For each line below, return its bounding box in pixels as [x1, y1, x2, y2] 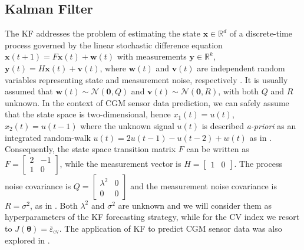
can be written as [186, 143, 249, 155]
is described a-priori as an [201, 119, 296, 131]
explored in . [5, 233, 50, 246]
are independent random [197, 61, 285, 74]
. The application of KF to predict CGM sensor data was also [59, 222, 282, 234]
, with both [218, 85, 259, 97]
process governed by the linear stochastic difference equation [5, 38, 223, 51]
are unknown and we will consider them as [118, 199, 272, 211]
